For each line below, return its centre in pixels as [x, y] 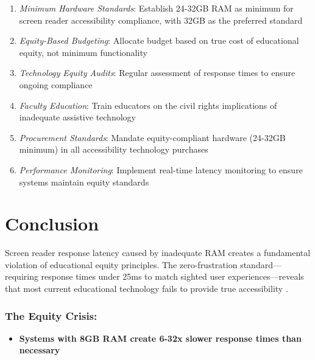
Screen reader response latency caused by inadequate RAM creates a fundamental [158, 253]
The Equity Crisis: [51, 315]
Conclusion [52, 223]
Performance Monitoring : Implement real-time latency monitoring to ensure [161, 169]
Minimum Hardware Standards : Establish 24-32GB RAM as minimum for [156, 8]
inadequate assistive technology [77, 117]
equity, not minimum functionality [83, 52]
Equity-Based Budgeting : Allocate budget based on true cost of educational [159, 40]
